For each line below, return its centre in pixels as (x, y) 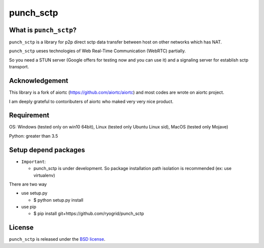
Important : (33, 162)
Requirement (29, 115)
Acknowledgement (39, 81)
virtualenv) (44, 175)
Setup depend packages (47, 150)
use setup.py (34, 193)
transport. (19, 67)
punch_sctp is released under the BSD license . (57, 239)
